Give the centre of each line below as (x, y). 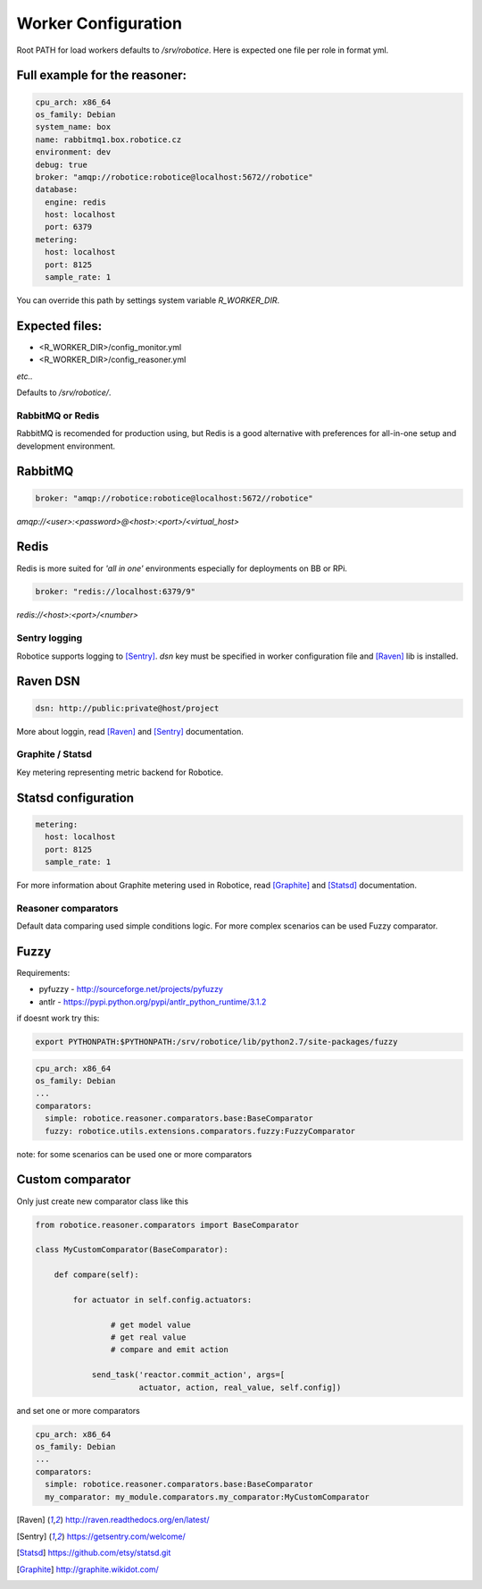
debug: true (62, 164)
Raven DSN (48, 681)
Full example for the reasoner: (102, 76)
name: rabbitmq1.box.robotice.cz (108, 139)
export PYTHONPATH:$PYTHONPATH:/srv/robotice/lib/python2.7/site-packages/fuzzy (216, 1042)
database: (57, 189)
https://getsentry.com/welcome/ (126, 1536)
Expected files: (59, 326)
